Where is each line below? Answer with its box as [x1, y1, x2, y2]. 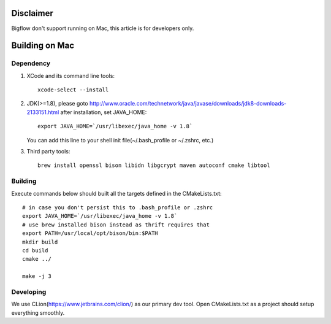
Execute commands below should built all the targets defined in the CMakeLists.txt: [11, 190, 222, 197]
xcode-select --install [37, 87, 109, 93]
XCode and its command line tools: [26, 72, 115, 79]
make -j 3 [22, 273, 51, 280]
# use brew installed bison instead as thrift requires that [22, 221, 210, 228]
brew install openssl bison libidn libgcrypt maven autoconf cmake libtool [37, 162, 270, 169]
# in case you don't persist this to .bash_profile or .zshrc [22, 204, 213, 211]
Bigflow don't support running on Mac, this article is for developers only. [11, 25, 194, 32]
